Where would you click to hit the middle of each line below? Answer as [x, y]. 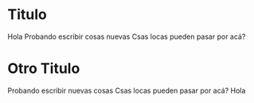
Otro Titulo [44, 69]
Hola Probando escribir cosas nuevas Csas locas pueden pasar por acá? [127, 36]
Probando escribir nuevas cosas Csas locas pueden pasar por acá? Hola [127, 90]
